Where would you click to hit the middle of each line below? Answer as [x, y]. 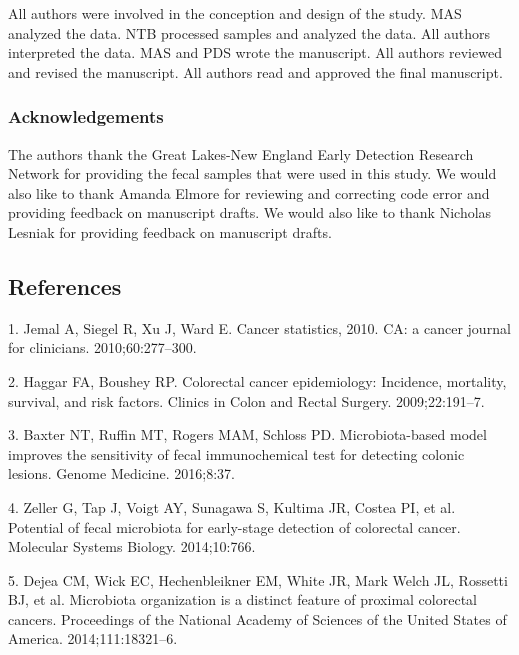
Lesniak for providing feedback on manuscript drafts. [170, 231]
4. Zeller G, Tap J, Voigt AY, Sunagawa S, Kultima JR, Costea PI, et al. [232, 506]
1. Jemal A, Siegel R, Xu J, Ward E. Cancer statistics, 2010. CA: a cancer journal [259, 327]
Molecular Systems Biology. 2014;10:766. [132, 546]
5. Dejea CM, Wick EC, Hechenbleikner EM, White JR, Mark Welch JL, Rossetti [258, 579]
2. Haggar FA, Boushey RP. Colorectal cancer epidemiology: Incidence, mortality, [257, 380]
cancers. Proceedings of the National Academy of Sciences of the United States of [257, 618]
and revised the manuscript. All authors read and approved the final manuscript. [255, 71]
